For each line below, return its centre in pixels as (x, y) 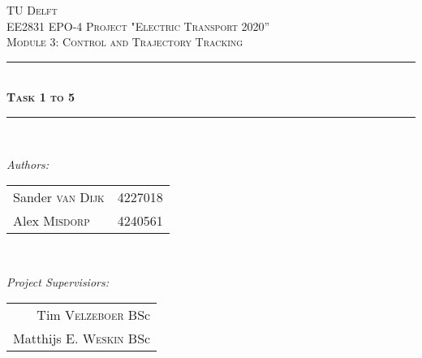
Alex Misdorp (52, 221)
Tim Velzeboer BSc (94, 315)
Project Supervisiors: (58, 281)
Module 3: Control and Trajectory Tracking (125, 42)
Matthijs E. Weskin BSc (82, 339)
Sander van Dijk (59, 197)
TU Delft (32, 10)
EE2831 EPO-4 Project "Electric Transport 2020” (138, 26)
